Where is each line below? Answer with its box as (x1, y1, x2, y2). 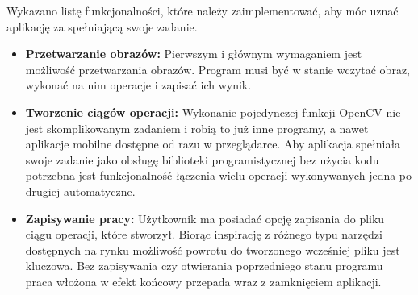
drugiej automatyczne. (25, 182, 136, 199)
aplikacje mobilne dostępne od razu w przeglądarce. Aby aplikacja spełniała (25, 135, 401, 152)
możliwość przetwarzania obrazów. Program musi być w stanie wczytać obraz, (25, 60, 410, 77)
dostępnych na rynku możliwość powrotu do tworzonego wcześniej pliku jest (25, 241, 400, 258)
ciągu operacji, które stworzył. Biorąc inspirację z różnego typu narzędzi (25, 226, 382, 243)
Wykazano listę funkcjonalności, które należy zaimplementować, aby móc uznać (6, 2, 399, 19)
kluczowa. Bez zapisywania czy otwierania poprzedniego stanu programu (25, 257, 383, 274)
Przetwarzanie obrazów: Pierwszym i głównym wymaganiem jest (25, 45, 362, 62)
